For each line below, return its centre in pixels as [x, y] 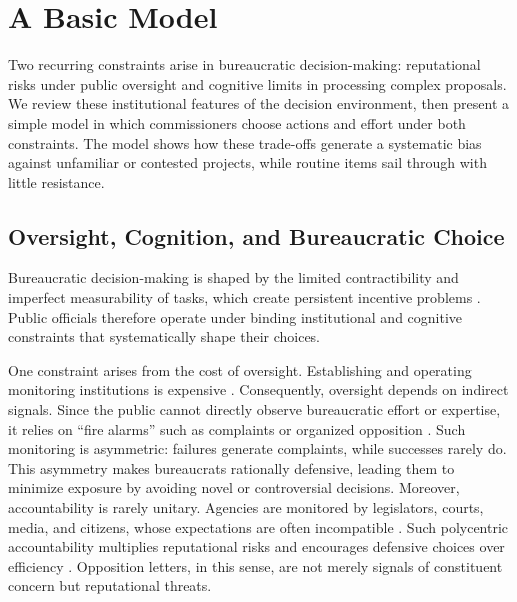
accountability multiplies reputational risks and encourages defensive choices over [256, 546]
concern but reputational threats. [110, 585]
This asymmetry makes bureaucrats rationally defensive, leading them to [231, 467]
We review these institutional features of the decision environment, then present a [259, 103]
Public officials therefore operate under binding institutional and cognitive [235, 316]
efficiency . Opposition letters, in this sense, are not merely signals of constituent [255, 565]
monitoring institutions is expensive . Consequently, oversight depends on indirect [258, 389]
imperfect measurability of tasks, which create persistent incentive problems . [244, 297]
